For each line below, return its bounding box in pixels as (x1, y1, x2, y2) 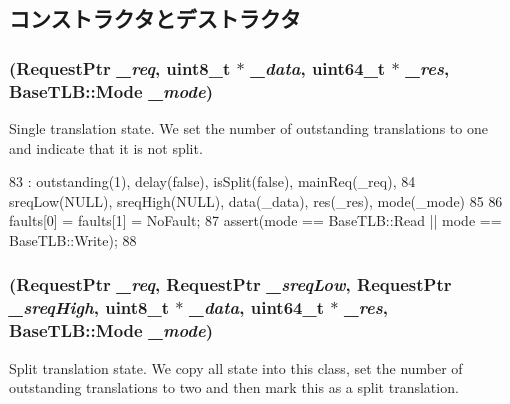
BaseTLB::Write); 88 (9, 229, 137, 250)
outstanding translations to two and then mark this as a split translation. (9, 377, 459, 398)
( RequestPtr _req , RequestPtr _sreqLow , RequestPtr (9, 272, 452, 297)
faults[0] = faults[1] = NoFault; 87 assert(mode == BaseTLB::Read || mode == (9, 210, 502, 231)
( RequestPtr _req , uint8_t (9, 55, 231, 80)
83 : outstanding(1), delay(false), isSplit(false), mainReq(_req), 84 (9, 171, 416, 192)
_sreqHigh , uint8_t (9, 295, 170, 320)
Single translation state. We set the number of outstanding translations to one (9, 117, 488, 138)
